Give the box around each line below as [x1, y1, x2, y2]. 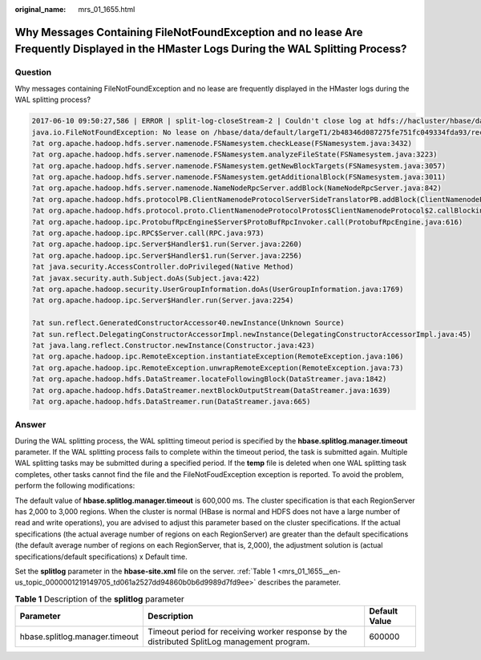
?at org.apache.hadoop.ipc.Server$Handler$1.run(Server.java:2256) [31, 251, 303, 260]
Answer [14, 419, 46, 431]
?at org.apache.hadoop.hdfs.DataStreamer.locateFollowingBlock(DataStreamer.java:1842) [31, 375, 387, 384]
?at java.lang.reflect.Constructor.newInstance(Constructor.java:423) [31, 341, 316, 350]
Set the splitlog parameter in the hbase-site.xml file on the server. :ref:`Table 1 [14, 566, 276, 576]
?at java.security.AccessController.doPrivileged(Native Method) [31, 262, 294, 272]
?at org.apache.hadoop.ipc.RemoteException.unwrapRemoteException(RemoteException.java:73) [31, 363, 404, 372]
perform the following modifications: [14, 481, 135, 491]
